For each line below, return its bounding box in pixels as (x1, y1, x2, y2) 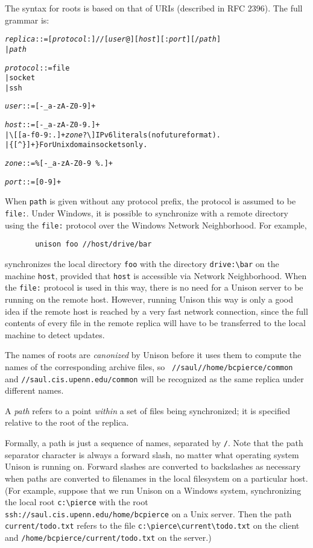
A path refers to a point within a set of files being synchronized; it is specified (5, 404, 291, 417)
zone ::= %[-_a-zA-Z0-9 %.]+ (5, 159, 113, 168)
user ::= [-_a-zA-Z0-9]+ (5, 102, 96, 111)
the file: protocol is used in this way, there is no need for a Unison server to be (5, 281, 303, 294)
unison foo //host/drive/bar (35, 240, 152, 249)
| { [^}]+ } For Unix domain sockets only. (5, 140, 148, 150)
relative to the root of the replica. (5, 416, 129, 429)
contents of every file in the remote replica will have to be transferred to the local (5, 317, 306, 329)
